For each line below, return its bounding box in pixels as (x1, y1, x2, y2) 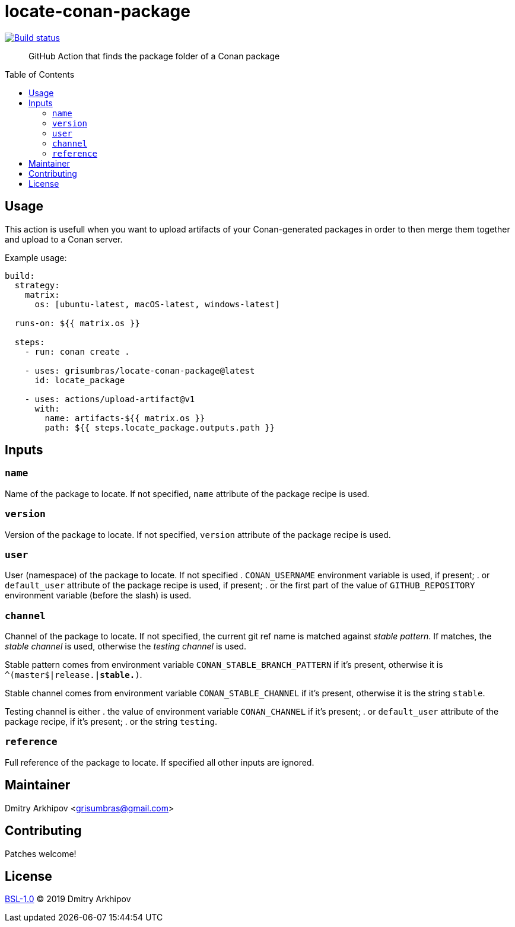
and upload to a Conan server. (5, 234, 123, 244)
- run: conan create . (24, 346, 130, 356)
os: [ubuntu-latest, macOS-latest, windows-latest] (34, 299, 280, 309)
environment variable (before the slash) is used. (5, 590, 192, 601)
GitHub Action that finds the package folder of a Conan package (28, 50, 280, 61)
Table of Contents (5, 69, 75, 79)
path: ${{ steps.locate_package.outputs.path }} (44, 422, 275, 432)
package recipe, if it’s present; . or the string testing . (5, 716, 217, 727)
